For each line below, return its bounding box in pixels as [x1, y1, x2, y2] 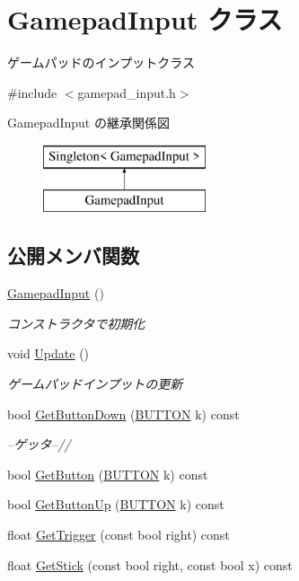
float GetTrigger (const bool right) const [7, 525, 230, 544]
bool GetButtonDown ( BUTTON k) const [7, 404, 240, 423]
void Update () [7, 344, 90, 363]
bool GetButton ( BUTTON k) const [7, 464, 208, 483]
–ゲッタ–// [7, 435, 71, 453]
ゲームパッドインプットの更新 [7, 374, 183, 393]
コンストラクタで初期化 [7, 313, 145, 332]
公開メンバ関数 [7, 242, 139, 269]
